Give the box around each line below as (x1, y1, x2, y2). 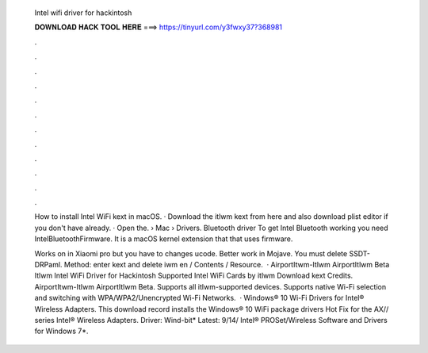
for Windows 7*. (34, 326, 89, 336)
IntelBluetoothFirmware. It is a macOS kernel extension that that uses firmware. (34, 234, 293, 244)
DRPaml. (34, 260, 63, 270)
